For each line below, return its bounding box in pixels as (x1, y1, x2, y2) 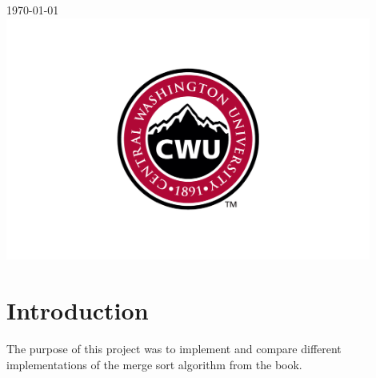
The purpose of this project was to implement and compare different (6, 340, 342, 356)
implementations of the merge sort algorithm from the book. (6, 356, 302, 372)
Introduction (6, 293, 149, 326)
